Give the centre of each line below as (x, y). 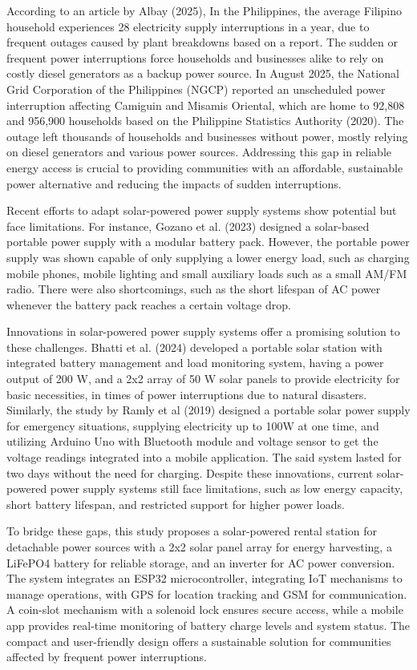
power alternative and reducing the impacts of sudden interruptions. (174, 183)
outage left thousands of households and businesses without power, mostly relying (207, 136)
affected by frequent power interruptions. (107, 657)
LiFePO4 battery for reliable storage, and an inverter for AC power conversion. (201, 562)
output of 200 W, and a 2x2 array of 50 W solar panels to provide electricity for (203, 379)
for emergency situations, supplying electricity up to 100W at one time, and (193, 425)
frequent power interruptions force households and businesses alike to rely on (195, 57)
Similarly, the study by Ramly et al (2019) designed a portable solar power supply (208, 410)
